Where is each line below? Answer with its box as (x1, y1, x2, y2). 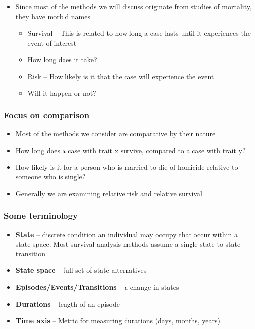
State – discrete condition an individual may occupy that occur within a (15, 229, 238, 239)
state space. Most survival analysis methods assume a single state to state (15, 239, 241, 249)
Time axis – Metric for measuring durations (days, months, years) (15, 315, 220, 326)
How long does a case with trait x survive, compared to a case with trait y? (15, 145, 246, 155)
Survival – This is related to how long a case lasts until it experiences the (27, 28, 251, 38)
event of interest (27, 37, 77, 48)
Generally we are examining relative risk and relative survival (15, 188, 202, 198)
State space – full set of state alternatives (15, 265, 147, 275)
